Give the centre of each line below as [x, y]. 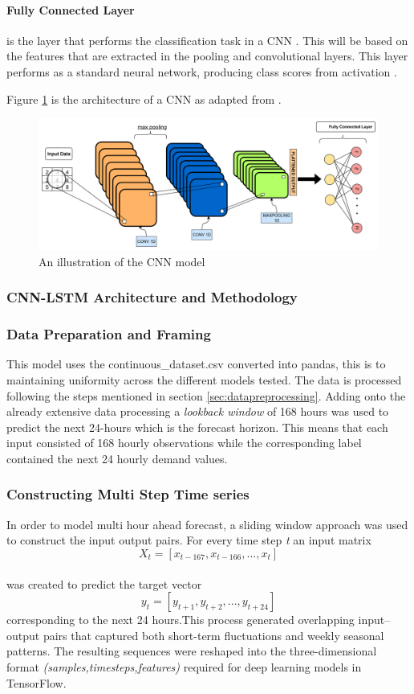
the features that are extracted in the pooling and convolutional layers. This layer [207, 56]
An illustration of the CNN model [122, 261]
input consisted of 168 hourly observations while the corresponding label [184, 443]
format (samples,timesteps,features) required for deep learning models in [184, 666]
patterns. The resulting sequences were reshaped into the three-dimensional [192, 651]
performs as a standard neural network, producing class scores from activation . [202, 71]
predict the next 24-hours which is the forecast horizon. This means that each [197, 427]
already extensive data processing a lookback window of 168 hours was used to [198, 411]
